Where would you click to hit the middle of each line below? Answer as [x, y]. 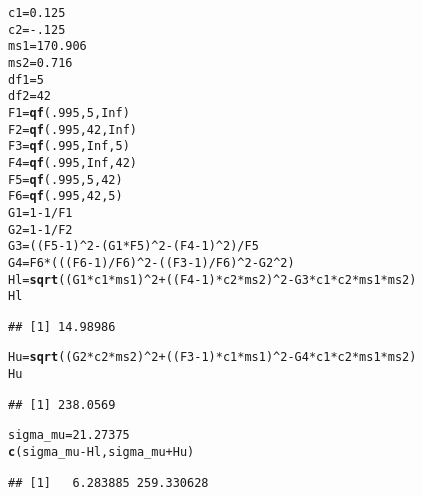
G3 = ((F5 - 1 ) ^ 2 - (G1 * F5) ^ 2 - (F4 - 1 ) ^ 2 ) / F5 [133, 246]
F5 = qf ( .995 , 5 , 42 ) [65, 179]
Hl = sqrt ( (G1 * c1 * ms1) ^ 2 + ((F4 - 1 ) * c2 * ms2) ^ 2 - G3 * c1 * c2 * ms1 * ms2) [212, 279]
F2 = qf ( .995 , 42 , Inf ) [72, 129]
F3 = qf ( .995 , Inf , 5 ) [69, 146]
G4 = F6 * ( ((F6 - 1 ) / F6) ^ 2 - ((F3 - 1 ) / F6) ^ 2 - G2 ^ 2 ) [151, 262]
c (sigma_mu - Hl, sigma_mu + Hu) [101, 452]
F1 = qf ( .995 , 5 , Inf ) [69, 112]
